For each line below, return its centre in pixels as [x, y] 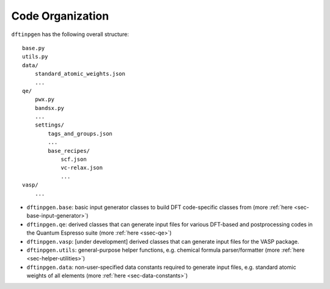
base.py [34, 48]
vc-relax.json [82, 168]
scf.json [74, 159]
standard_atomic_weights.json [80, 74]
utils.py [35, 57]
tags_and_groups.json [80, 134]
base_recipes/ [69, 151]
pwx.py [45, 100]
